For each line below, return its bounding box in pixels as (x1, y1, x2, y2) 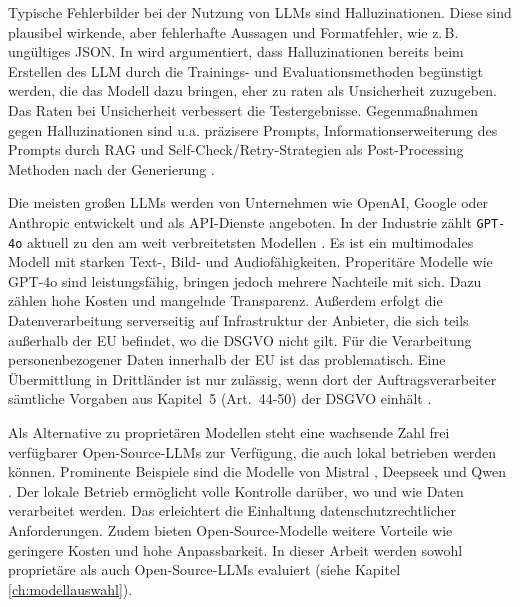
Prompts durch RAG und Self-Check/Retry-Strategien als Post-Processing (8, 139, 464, 160)
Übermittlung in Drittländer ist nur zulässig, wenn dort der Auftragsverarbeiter (8, 368, 497, 389)
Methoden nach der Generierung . (8, 158, 215, 179)
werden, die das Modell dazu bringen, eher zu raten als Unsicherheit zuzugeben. (8, 80, 497, 101)
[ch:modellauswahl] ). (8, 578, 133, 599)
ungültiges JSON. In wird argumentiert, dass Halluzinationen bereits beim (8, 41, 464, 62)
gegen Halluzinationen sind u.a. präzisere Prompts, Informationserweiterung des (8, 119, 498, 140)
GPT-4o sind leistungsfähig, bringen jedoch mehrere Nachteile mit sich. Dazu (8, 270, 482, 291)
